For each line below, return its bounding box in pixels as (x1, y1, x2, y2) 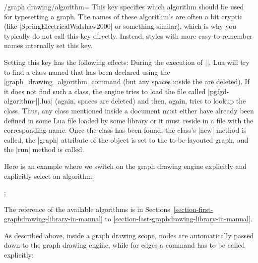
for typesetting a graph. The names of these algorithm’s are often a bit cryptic (4, 11, 243, 21)
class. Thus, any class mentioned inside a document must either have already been (4, 105, 254, 115)
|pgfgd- (208, 86, 229, 96)
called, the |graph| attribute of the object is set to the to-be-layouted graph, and (4, 134, 249, 145)
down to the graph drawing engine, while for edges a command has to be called (4, 240, 245, 250)
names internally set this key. (4, 40, 93, 51)
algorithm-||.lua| (4, 96, 53, 106)
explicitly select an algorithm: (4, 170, 94, 181)
